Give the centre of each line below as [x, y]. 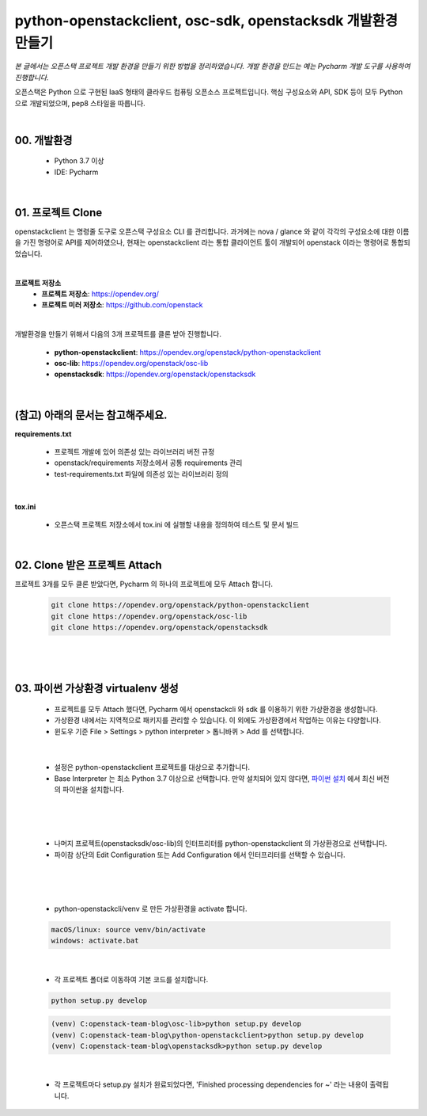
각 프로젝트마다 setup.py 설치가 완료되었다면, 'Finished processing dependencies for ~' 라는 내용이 [211, 1084]
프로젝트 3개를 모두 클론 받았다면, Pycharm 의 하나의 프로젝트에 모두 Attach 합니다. [144, 584]
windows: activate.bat [95, 941]
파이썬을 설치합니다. [93, 790]
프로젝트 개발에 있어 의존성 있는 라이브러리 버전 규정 [134, 451]
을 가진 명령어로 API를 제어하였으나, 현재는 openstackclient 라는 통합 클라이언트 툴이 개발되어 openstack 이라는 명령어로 [202, 242]
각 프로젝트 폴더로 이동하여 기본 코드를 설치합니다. [131, 979]
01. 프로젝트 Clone [59, 213]
